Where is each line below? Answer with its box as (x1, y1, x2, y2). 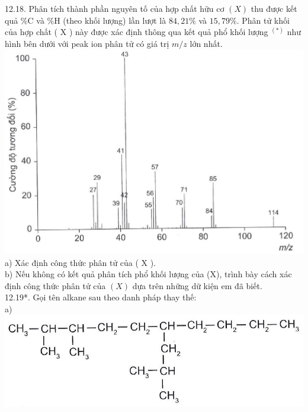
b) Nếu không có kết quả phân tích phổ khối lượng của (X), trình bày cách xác (5, 268, 292, 280)
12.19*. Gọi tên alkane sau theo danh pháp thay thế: (5, 291, 197, 303)
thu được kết (251, 2, 297, 14)
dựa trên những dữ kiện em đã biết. (132, 279, 262, 291)
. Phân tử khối (236, 14, 290, 26)
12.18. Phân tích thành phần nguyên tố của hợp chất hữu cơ (5, 2, 224, 14)
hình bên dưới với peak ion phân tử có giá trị (5, 37, 169, 49)
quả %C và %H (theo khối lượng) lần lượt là (5, 14, 166, 26)
